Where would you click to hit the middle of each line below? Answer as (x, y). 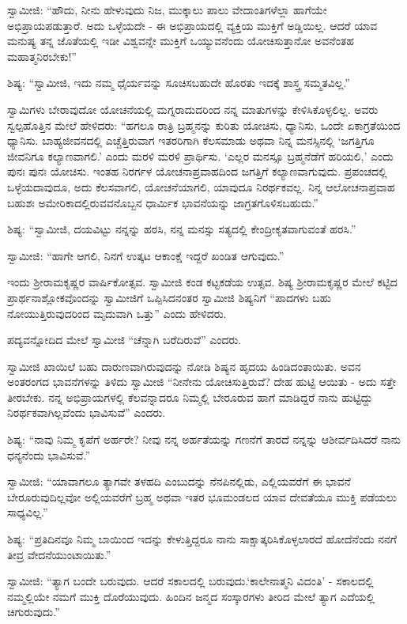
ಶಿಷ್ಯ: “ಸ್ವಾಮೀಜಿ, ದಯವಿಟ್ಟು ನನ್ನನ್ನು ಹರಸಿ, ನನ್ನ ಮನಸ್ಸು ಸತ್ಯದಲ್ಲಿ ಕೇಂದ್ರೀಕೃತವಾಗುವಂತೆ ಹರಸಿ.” (182, 229)
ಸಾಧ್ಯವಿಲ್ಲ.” (28, 512)
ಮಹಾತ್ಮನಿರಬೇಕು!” (42, 56)
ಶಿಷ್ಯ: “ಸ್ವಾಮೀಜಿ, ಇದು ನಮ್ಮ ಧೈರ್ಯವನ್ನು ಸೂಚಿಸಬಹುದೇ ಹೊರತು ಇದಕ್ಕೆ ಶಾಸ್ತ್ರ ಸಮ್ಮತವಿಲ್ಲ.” (179, 83)
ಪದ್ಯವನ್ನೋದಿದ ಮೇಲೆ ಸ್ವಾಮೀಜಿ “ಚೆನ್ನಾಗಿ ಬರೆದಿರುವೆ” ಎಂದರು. (124, 340)
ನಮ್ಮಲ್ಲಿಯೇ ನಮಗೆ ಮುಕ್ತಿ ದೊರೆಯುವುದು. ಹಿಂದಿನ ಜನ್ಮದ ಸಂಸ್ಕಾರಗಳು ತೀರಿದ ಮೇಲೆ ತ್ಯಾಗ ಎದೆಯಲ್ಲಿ (191, 596)
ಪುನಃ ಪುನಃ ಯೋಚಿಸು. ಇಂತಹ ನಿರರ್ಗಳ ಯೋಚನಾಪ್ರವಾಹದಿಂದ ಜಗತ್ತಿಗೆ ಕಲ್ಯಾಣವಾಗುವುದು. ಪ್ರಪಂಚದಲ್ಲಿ (197, 171)
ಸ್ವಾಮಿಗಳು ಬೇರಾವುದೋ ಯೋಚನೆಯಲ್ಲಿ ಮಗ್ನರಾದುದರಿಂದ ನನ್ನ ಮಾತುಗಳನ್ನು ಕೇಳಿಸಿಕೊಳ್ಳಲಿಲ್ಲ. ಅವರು (193, 109)
